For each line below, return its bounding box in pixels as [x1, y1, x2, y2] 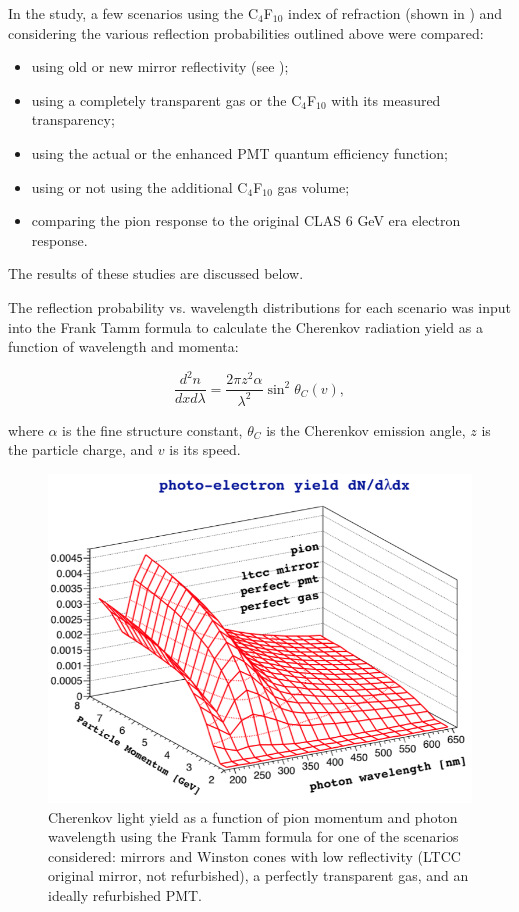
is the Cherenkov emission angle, [266, 419, 466, 440]
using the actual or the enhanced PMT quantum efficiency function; [31, 142, 448, 163]
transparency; [31, 109, 115, 130]
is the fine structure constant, [62, 419, 243, 440]
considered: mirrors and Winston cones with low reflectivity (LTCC [48, 845, 461, 866]
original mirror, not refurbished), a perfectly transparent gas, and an [48, 865, 469, 886]
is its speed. [169, 439, 241, 460]
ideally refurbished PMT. [48, 884, 202, 905]
